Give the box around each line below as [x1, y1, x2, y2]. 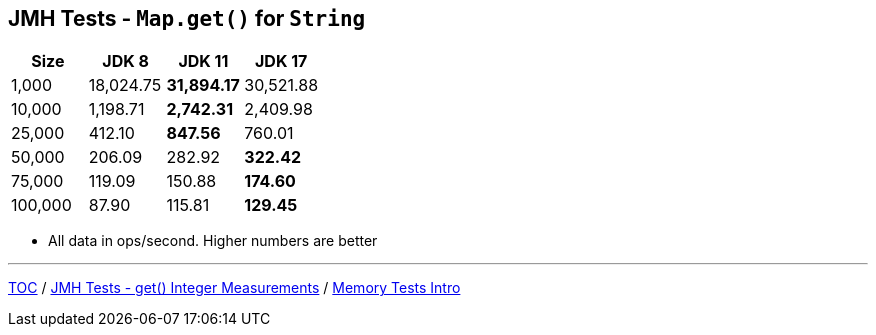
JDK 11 [178, 51, 229, 72]
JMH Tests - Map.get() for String [8, 6, 366, 31]
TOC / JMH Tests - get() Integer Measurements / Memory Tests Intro [8, 279, 461, 297]
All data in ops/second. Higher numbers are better [48, 232, 378, 250]
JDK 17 [254, 51, 308, 72]
